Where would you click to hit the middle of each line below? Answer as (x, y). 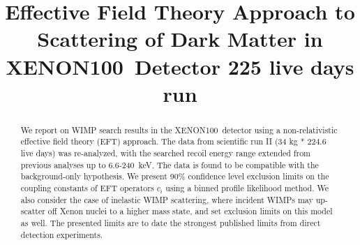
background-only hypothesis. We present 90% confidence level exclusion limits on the (175, 176)
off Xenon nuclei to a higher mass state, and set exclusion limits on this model (190, 211)
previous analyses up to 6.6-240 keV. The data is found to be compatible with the (170, 164)
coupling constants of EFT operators (87, 188)
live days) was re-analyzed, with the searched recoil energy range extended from (166, 153)
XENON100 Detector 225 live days (180, 66)
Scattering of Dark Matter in (180, 39)
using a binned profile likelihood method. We (247, 188)
